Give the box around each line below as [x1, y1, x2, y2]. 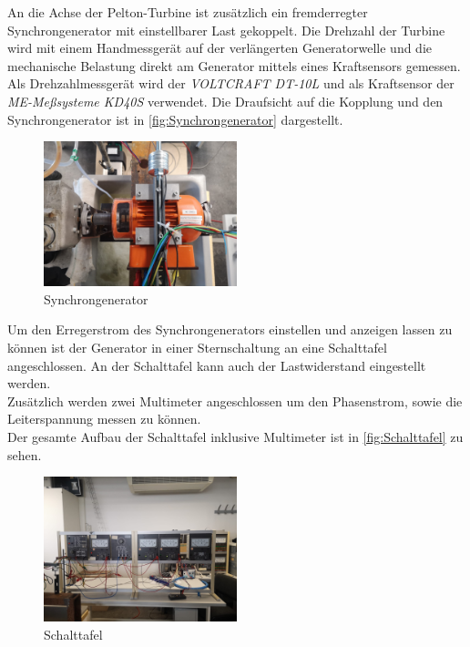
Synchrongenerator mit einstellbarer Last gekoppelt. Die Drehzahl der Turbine [7, 20, 445, 39]
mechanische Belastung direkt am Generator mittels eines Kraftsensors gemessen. [7, 56, 461, 75]
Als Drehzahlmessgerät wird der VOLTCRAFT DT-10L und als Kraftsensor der [7, 74, 455, 93]
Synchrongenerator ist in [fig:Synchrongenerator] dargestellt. [7, 109, 343, 128]
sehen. [7, 445, 42, 464]
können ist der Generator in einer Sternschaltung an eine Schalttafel [7, 337, 387, 356]
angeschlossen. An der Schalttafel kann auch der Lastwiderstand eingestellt [7, 355, 426, 375]
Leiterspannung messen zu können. [7, 409, 201, 428]
